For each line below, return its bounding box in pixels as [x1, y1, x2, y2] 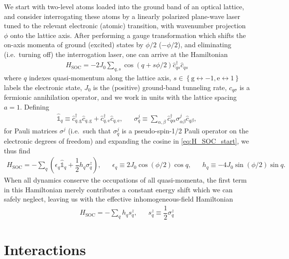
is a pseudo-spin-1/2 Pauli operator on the [122, 126, 248, 136]
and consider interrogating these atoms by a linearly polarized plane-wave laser [4, 11, 240, 21]
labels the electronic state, [4, 82, 83, 92]
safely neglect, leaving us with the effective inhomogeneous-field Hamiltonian [4, 194, 233, 204]
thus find [4, 145, 31, 155]
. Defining [20, 101, 49, 111]
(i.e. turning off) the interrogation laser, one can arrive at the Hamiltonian [4, 49, 228, 59]
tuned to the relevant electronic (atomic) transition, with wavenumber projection [4, 20, 246, 31]
